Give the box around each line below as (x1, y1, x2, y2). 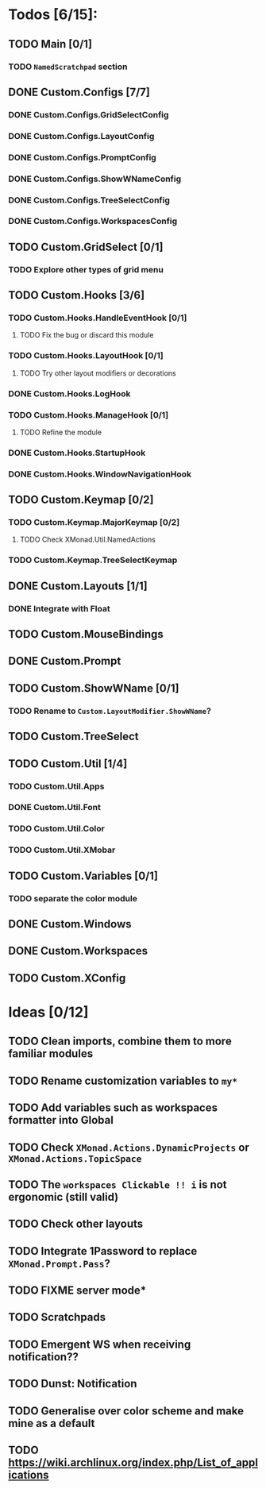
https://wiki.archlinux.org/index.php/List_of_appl (8, 1456, 258, 1470)
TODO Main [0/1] (8, 37, 93, 51)
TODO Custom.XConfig (8, 971, 126, 985)
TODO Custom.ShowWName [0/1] (8, 681, 179, 695)
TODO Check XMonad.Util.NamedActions (19, 534, 156, 545)
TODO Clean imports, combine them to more (8, 1035, 232, 1048)
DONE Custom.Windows (8, 917, 132, 931)
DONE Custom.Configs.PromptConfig (8, 152, 156, 163)
